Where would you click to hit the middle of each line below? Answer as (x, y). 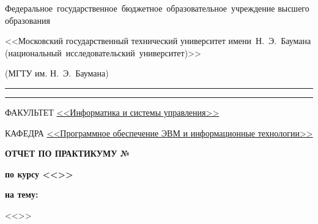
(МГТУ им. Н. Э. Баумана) (57, 73)
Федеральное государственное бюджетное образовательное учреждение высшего (157, 8)
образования (28, 20)
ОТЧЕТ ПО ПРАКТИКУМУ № (68, 153)
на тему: (22, 194)
